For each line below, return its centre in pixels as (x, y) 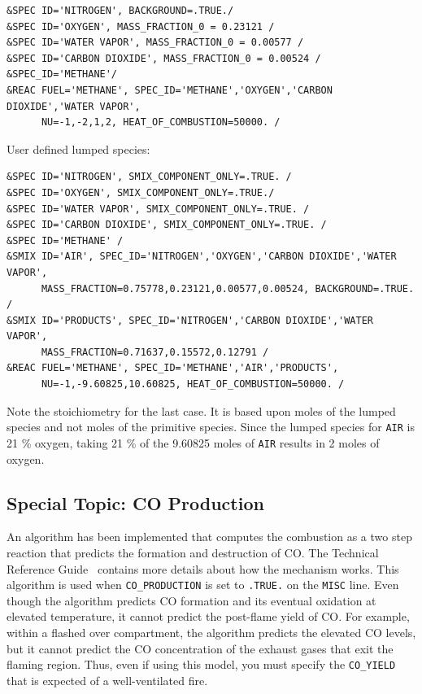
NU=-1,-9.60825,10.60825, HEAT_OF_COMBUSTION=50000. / (193, 384)
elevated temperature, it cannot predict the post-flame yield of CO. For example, (208, 616)
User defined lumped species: (78, 148)
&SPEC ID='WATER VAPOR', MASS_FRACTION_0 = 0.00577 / (155, 43)
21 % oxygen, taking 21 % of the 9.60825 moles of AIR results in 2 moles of (193, 442)
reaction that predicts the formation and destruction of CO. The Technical (193, 552)
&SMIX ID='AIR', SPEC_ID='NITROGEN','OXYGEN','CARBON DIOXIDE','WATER (202, 257)
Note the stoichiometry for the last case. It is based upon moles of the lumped (201, 410)
